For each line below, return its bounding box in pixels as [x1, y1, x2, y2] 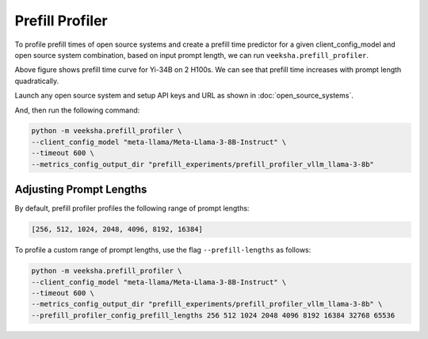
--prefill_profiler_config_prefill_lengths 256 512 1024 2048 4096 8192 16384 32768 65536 [31, 310, 396, 320]
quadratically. [14, 76, 59, 86]
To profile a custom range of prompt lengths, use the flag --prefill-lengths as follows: [14, 246, 311, 255]
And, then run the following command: [14, 105, 140, 115]
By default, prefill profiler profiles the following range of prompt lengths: [14, 204, 250, 213]
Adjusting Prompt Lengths [14, 183, 147, 196]
